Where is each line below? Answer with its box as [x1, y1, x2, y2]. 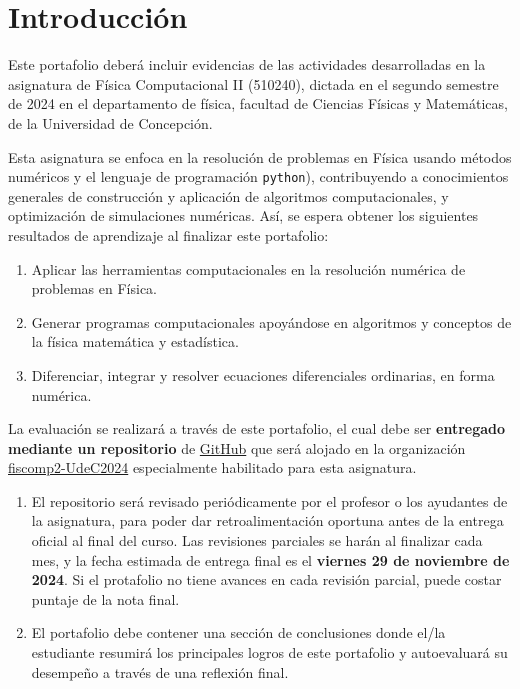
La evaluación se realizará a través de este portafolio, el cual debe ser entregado [8, 418, 506, 439]
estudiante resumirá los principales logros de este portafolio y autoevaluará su [31, 642, 508, 663]
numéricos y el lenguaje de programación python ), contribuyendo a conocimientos [8, 166, 509, 187]
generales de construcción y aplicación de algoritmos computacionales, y [8, 185, 449, 206]
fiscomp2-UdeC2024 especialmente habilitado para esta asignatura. [8, 457, 417, 478]
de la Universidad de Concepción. [8, 112, 213, 133]
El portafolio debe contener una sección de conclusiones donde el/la [31, 622, 446, 643]
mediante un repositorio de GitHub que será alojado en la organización [8, 437, 466, 458]
